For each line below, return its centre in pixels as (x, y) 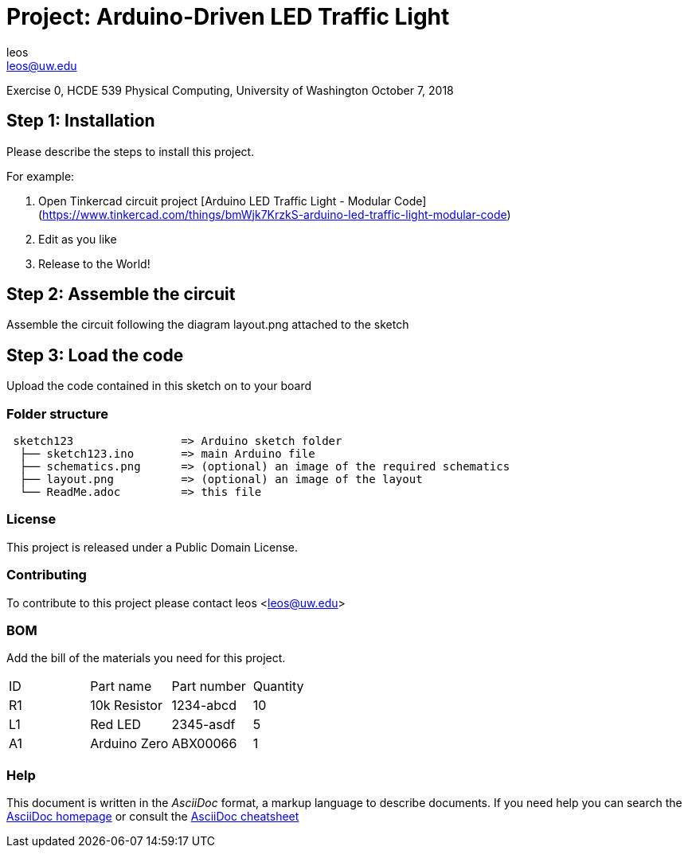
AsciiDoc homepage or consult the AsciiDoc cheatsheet (153, 817)
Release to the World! (94, 263)
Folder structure (57, 413)
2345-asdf (203, 725)
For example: (41, 176)
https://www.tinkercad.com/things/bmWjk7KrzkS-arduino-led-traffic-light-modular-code (275, 214)
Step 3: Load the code (95, 355)
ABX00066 (204, 744)
